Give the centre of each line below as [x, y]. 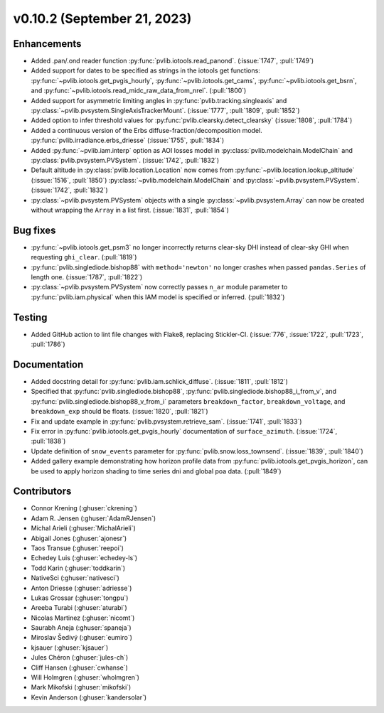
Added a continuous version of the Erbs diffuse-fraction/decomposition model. [146, 130]
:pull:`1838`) [48, 441]
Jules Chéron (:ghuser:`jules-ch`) [80, 658]
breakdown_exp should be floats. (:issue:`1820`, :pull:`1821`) [120, 412]
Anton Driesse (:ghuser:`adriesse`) [81, 588]
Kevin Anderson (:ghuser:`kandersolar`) [89, 697]
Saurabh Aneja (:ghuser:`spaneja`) [81, 628]
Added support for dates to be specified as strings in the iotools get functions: [146, 70]
